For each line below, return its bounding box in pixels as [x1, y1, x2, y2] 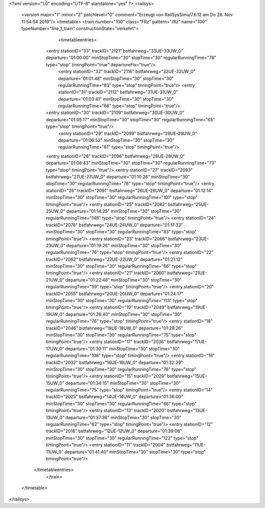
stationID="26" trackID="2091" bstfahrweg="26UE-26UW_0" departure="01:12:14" [46, 187, 213, 194]
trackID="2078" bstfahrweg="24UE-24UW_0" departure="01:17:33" [46, 222, 184, 228]
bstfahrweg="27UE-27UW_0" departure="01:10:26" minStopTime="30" [46, 173, 190, 179]
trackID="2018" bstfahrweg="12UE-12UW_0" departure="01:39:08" [46, 428, 183, 434]
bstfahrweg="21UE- [167, 270, 208, 276]
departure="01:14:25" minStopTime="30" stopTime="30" [66, 208, 182, 214]
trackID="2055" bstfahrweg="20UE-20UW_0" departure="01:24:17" [46, 290, 184, 297]
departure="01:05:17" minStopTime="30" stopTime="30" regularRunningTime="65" [46, 116, 215, 122]
